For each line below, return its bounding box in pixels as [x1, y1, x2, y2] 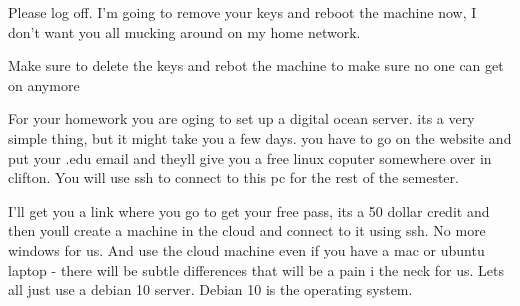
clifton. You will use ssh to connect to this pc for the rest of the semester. [8, 167, 459, 188]
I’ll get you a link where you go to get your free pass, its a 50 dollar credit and [8, 200, 490, 221]
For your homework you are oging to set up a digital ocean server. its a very [8, 108, 475, 129]
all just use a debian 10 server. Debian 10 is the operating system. [8, 279, 413, 300]
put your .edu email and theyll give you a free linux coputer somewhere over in [8, 147, 492, 168]
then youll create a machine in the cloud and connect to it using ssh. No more [8, 220, 486, 241]
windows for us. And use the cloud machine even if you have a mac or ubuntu [8, 239, 485, 260]
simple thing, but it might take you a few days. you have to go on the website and [8, 127, 512, 148]
